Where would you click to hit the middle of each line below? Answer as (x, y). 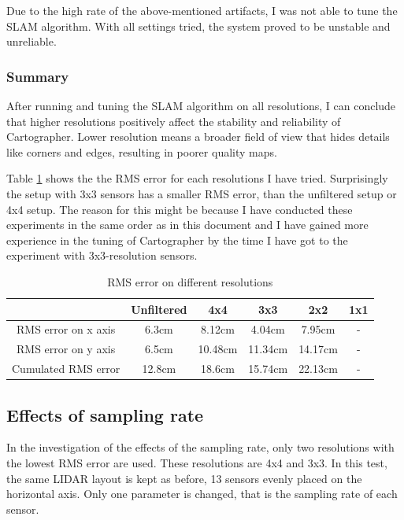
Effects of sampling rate (105, 414)
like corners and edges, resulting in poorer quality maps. (142, 151)
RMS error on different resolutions (190, 281)
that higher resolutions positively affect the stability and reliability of (174, 121)
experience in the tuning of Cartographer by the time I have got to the (177, 240)
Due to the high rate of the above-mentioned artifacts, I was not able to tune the (202, 10)
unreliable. (32, 41)
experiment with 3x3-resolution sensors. (102, 255)
